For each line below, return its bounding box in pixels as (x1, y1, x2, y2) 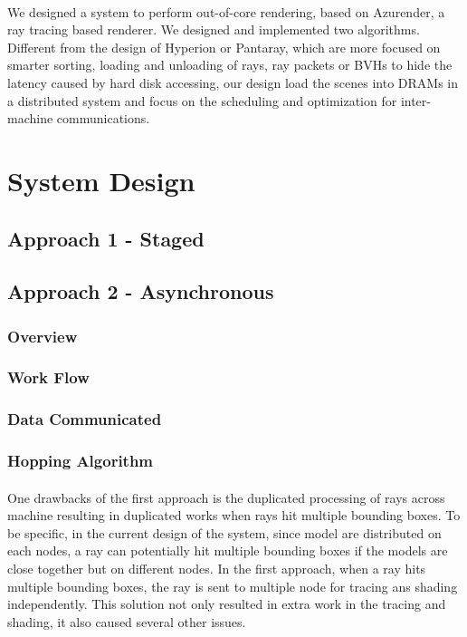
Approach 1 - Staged (7, 224, 205, 252)
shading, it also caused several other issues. (7, 612, 246, 631)
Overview (7, 324, 78, 347)
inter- (400, 91, 431, 110)
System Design (7, 161, 195, 198)
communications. (56, 109, 150, 128)
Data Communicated (7, 408, 162, 430)
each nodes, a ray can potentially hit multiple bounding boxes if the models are (7, 541, 448, 560)
